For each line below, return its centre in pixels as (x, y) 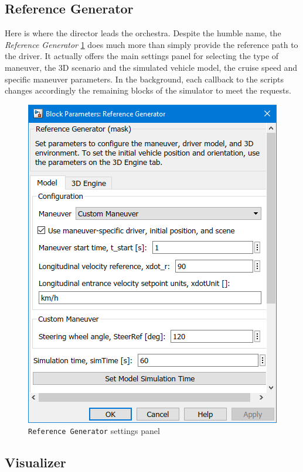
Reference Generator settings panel (94, 431)
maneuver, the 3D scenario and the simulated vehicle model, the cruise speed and (151, 67)
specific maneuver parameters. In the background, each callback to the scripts (144, 79)
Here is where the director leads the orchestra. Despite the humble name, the (143, 33)
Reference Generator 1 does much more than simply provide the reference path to (151, 44)
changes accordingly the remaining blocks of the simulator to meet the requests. (148, 90)
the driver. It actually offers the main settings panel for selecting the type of (142, 56)
